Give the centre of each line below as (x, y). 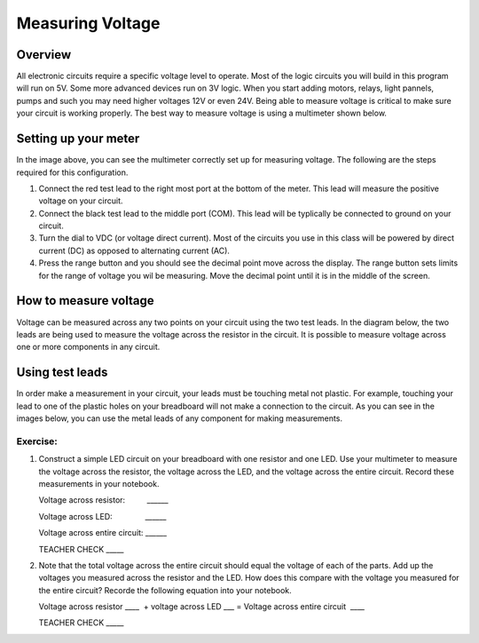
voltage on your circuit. (81, 201)
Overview (44, 55)
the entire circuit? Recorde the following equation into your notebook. (165, 590)
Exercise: (37, 441)
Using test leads (62, 373)
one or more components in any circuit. (88, 347)
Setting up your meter (78, 139)
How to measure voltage (85, 301)
